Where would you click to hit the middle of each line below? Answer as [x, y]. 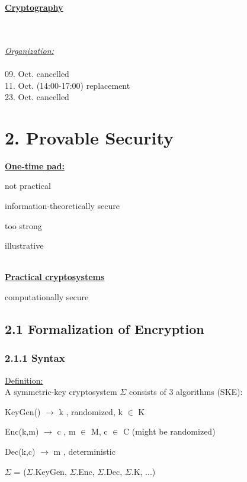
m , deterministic [84, 451]
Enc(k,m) [22, 431]
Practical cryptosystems [55, 277]
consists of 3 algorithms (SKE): [186, 392]
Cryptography [34, 7]
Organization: [29, 50]
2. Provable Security [89, 137]
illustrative [24, 245]
